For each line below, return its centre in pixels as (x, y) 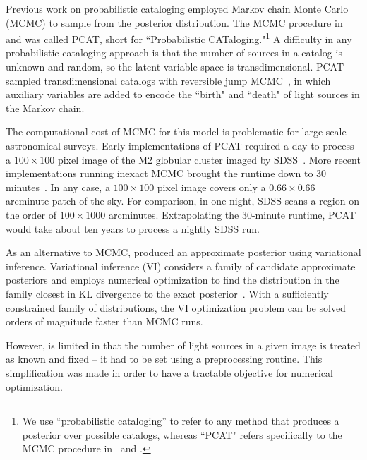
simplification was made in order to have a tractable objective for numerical (169, 372)
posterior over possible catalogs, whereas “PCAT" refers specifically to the (182, 434)
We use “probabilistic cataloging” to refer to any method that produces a (181, 421)
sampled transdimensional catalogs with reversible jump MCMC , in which (168, 80)
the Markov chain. (45, 108)
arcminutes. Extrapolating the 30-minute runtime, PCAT (232, 214)
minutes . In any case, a (58, 187)
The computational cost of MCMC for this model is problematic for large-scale (176, 132)
